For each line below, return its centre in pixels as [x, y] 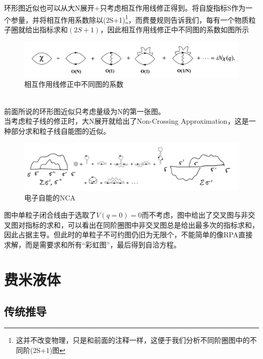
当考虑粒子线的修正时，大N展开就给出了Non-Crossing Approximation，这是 [126, 121]
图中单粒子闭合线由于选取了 [50, 214]
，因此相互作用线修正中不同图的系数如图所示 [175, 29]
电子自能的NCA [50, 198]
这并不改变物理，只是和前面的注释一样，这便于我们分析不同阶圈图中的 [133, 340]
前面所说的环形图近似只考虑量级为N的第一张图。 [85, 111]
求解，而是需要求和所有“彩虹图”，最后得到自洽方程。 [93, 244]
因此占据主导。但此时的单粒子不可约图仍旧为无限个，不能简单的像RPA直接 [128, 235]
